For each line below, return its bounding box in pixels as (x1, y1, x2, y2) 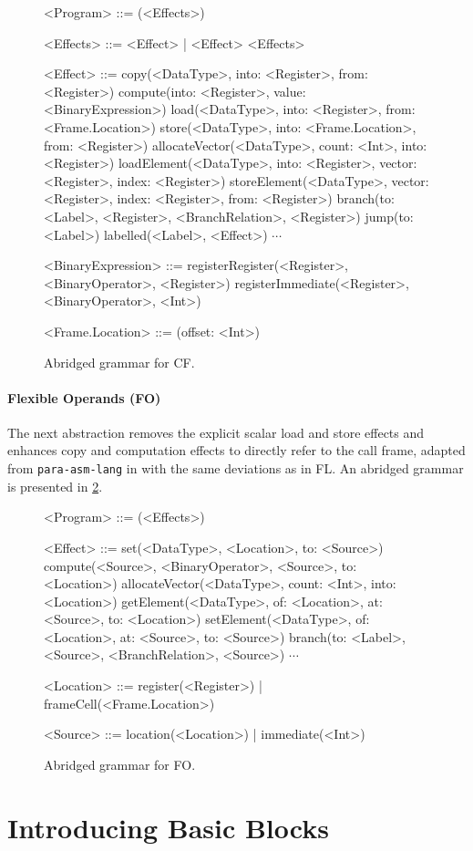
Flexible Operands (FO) (7, 388, 161, 407)
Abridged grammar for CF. (44, 352, 195, 371)
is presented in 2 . (7, 476, 103, 495)
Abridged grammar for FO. (44, 754, 196, 773)
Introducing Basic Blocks (7, 808, 329, 846)
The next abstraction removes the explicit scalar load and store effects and (7, 422, 425, 441)
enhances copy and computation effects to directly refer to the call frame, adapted (7, 441, 466, 460)
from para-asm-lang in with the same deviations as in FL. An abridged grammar (7, 459, 464, 478)
